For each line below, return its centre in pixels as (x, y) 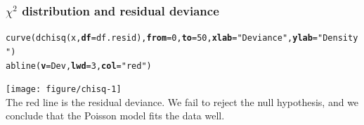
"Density (338, 38)
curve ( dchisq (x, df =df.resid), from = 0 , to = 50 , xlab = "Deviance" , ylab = (162, 38)
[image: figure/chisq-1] (64, 90)
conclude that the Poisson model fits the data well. (115, 116)
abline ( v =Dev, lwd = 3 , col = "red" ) (79, 66)
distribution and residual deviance (121, 10)
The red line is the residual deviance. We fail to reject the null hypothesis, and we (182, 101)
